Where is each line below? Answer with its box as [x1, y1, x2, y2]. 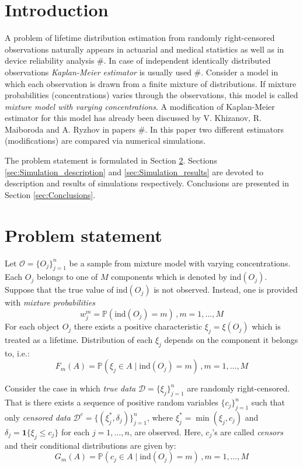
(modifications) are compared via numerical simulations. [5, 134, 206, 147]
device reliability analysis [5, 54, 95, 67]
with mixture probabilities [5, 296, 96, 308]
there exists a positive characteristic [74, 320, 203, 332]
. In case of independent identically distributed [103, 54, 271, 67]
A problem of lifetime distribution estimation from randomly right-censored [5, 32, 275, 44]
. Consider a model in [201, 65, 278, 78]
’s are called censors [212, 425, 283, 438]
